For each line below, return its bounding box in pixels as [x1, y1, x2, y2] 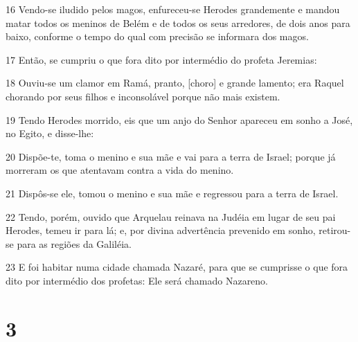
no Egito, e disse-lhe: [6, 126, 94, 141]
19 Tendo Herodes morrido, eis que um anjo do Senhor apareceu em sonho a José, [6, 112, 353, 127]
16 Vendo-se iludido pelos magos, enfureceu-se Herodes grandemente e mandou [6, 2, 340, 16]
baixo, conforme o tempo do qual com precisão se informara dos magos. [6, 29, 309, 44]
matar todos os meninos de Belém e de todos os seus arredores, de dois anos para [6, 15, 350, 30]
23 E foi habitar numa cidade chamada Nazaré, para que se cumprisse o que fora [6, 260, 348, 274]
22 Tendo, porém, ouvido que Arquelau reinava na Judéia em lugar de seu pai [6, 209, 336, 224]
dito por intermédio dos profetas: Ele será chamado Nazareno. [6, 273, 269, 287]
